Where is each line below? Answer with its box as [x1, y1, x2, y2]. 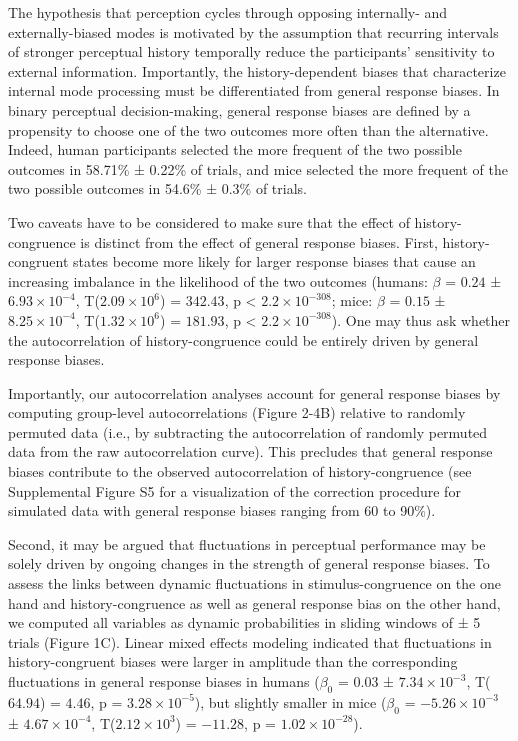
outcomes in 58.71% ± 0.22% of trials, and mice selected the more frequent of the [8, 158, 509, 179]
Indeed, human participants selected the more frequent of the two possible [8, 139, 462, 160]
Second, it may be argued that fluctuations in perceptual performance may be [8, 533, 486, 554]
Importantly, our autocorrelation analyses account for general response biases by [8, 382, 501, 403]
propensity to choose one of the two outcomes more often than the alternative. [8, 119, 489, 140]
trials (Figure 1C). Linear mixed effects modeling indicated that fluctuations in [8, 631, 492, 652]
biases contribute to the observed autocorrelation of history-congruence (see [8, 461, 472, 482]
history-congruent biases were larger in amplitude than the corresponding [8, 651, 458, 672]
